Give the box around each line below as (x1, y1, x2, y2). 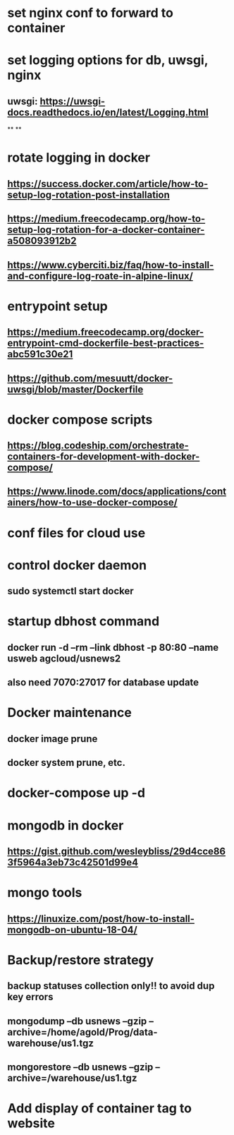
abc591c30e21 (7, 348, 73, 361)
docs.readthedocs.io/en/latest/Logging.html (7, 106, 209, 118)
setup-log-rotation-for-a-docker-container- (7, 224, 205, 236)
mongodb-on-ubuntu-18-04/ (7, 923, 137, 936)
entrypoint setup (7, 298, 108, 314)
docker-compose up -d (7, 785, 146, 801)
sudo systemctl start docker (7, 585, 134, 597)
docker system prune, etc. (7, 757, 125, 769)
